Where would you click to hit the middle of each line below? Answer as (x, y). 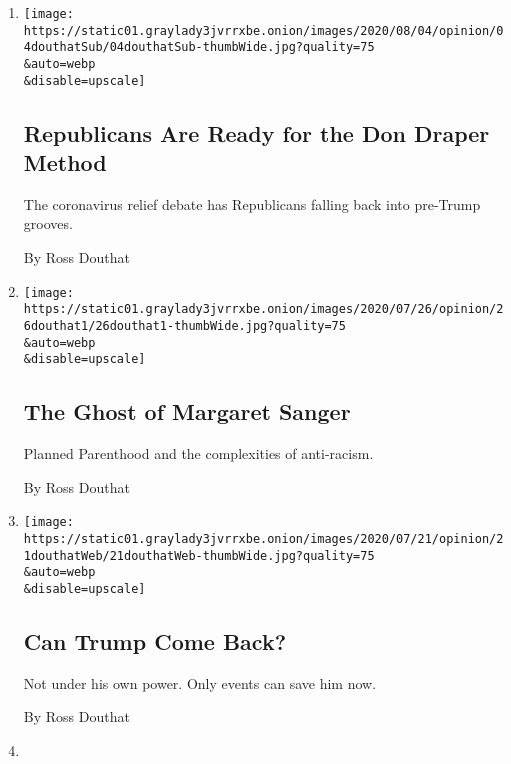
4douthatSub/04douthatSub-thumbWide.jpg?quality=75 (199, 47)
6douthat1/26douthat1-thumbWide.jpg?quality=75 (184, 325)
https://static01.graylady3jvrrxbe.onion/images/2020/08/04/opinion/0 (263, 30)
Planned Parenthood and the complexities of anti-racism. (198, 453)
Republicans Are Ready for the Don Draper (256, 132)
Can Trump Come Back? (155, 641)
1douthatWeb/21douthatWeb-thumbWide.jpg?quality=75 (199, 555)
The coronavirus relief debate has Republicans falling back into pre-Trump (252, 203)
